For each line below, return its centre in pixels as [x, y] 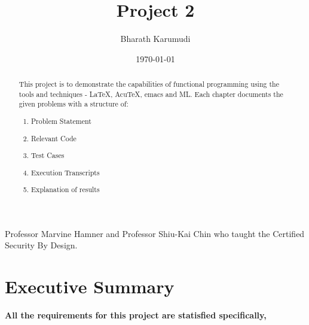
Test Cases [48, 155]
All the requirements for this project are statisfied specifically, [136, 315]
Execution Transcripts [65, 172]
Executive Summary [90, 286]
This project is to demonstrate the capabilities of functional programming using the [149, 84]
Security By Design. [41, 245]
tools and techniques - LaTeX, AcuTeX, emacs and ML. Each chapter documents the [151, 94]
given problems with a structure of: [74, 104]
